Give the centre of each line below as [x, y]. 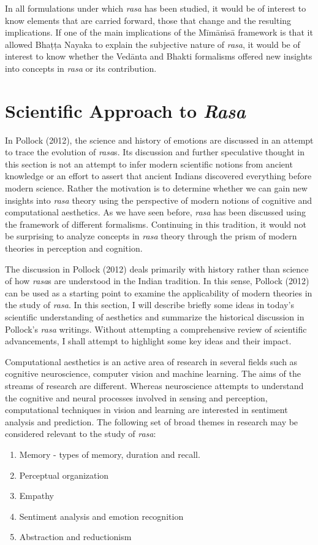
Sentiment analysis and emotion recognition [101, 516]
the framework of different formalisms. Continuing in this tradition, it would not [156, 224]
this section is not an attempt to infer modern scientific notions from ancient [149, 164]
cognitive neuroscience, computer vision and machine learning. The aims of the [153, 373]
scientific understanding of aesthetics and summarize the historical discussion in [155, 317]
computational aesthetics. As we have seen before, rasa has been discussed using [156, 212]
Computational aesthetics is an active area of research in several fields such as [151, 361]
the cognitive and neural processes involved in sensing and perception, [136, 397]
